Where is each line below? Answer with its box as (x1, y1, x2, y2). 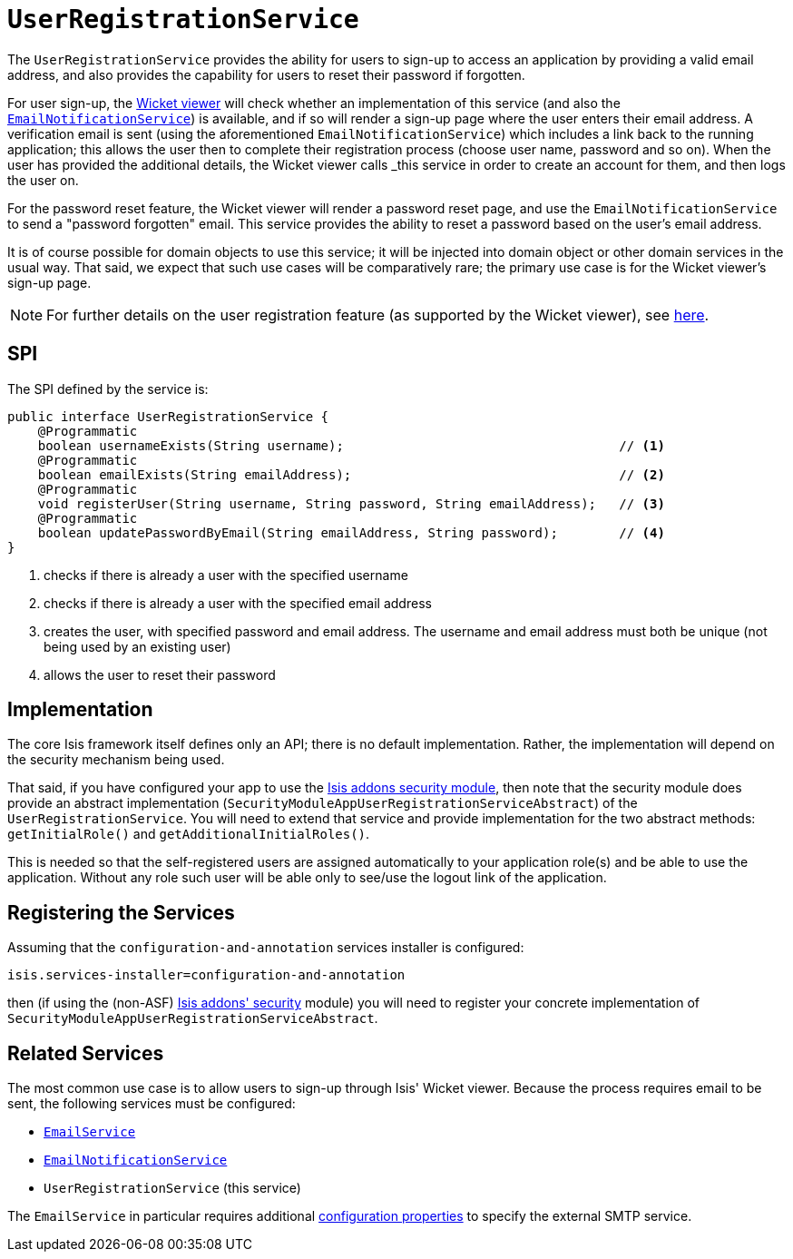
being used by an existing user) (44, 638, 231, 654)
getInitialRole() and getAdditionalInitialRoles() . (7, 826, 370, 842)
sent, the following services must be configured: (7, 1096, 296, 1112)
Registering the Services (7, 900, 235, 924)
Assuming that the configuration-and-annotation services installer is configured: (7, 939, 524, 956)
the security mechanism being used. (7, 752, 225, 768)
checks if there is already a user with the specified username (44, 566, 408, 583)
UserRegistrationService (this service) (44, 1180, 301, 1196)
